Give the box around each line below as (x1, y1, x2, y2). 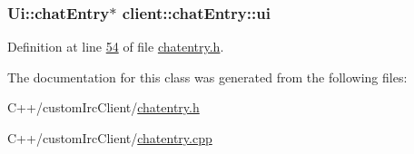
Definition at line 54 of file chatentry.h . (7, 37, 224, 56)
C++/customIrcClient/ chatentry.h (7, 98, 200, 117)
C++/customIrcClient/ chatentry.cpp (7, 129, 212, 147)
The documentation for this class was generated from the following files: (7, 67, 408, 86)
